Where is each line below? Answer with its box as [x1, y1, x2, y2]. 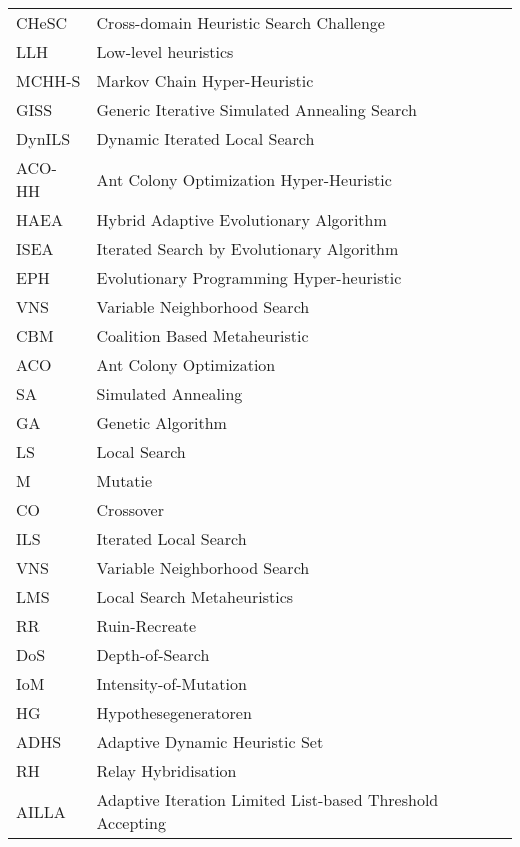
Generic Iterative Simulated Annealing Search [96, 98, 417, 121]
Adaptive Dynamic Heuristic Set [96, 730, 324, 753]
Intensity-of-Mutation [96, 672, 247, 695]
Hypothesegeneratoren [96, 701, 252, 724]
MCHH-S [16, 69, 81, 92]
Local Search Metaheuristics [96, 585, 294, 608]
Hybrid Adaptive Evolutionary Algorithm [96, 208, 387, 231]
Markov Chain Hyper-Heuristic [96, 69, 314, 92]
